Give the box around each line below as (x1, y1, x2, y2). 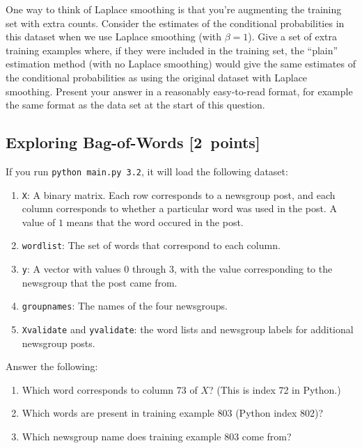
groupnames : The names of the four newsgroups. (22, 298, 228, 313)
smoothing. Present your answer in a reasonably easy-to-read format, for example (6, 83, 353, 98)
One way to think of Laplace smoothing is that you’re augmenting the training (6, 2, 342, 16)
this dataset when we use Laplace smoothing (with (6, 29, 222, 44)
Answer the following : (6, 359, 98, 374)
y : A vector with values (22, 262, 121, 276)
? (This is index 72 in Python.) (208, 382, 341, 397)
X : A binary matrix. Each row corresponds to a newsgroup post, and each (22, 187, 336, 202)
